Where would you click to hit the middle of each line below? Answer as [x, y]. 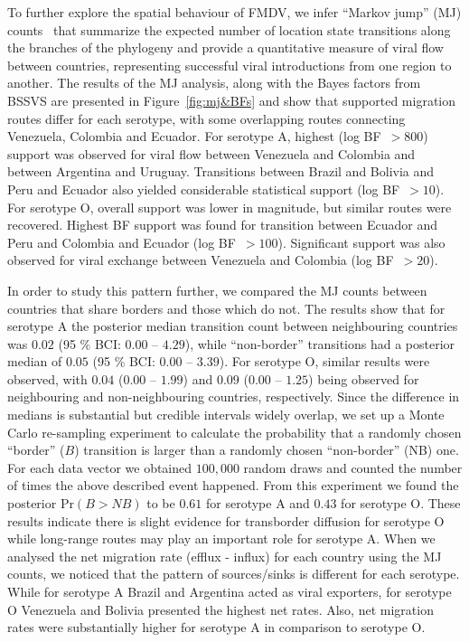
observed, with [47, 378]
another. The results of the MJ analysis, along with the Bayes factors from [214, 83]
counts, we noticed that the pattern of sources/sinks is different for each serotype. [234, 574]
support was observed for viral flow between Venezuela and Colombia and [211, 153]
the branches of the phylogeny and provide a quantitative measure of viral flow [225, 47]
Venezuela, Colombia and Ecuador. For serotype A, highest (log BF [194, 136]
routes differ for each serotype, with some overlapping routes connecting [206, 118]
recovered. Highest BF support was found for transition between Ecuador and [222, 225]
